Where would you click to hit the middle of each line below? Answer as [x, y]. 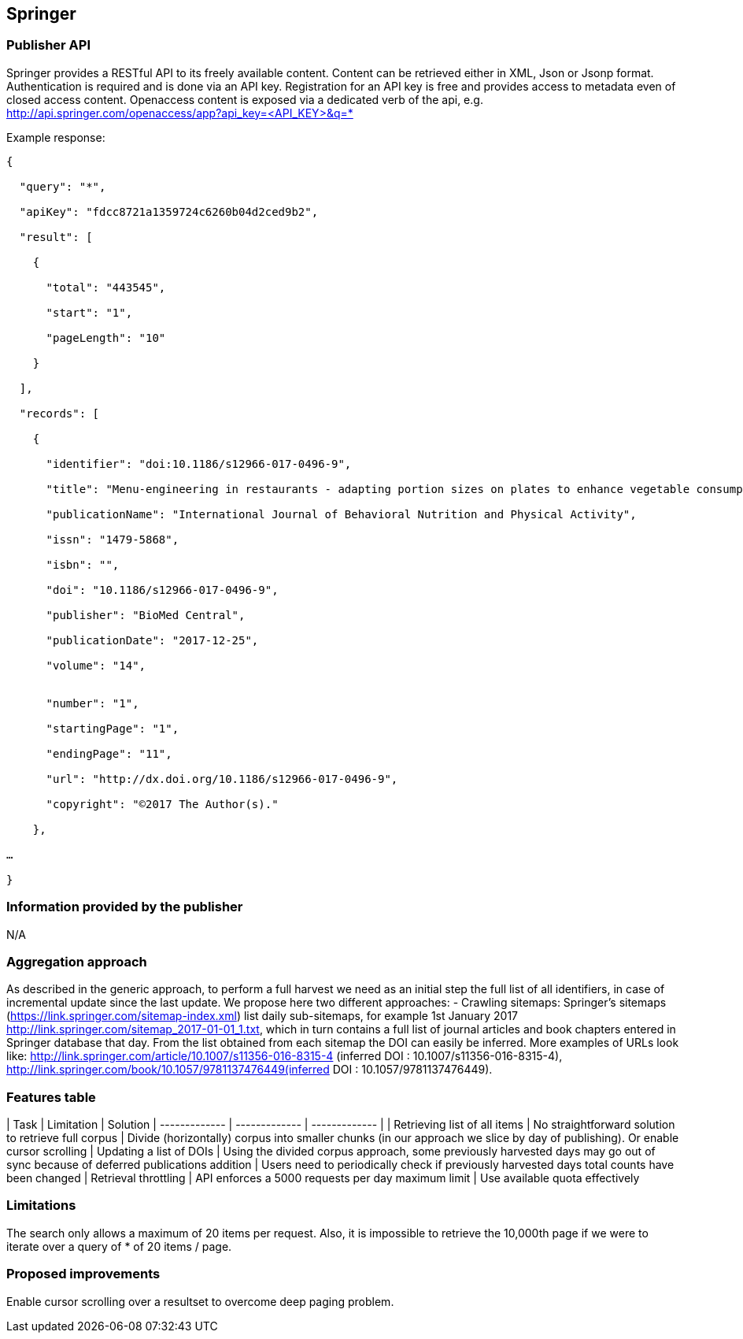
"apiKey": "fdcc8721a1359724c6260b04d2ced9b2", [169, 211]
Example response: [56, 137]
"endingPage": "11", [109, 753]
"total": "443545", [106, 287]
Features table [51, 1097]
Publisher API [48, 45]
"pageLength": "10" [106, 338]
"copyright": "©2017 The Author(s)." [162, 804]
